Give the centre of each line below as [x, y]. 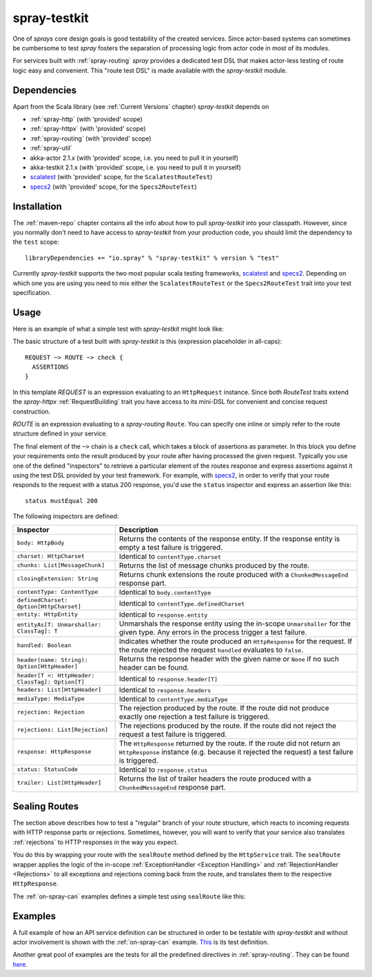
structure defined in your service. [60, 433]
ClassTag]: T [37, 631]
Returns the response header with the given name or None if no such [229, 659]
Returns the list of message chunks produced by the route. [214, 565]
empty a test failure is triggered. [171, 547]
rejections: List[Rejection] [63, 730]
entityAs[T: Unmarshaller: [59, 625]
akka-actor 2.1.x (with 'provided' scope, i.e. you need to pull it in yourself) [134, 158]
